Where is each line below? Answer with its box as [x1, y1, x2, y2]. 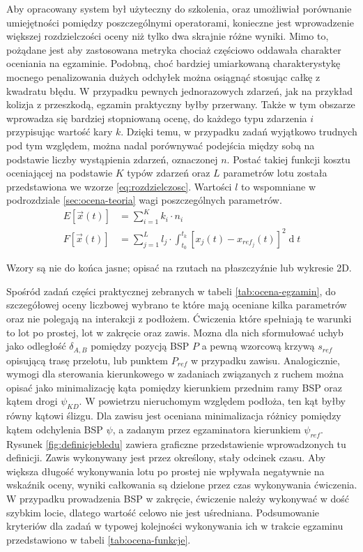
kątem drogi [6, 394, 58, 408]
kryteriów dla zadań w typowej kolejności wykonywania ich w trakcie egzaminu [6, 519, 343, 533]
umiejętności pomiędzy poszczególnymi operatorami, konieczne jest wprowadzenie [6, 15, 354, 29]
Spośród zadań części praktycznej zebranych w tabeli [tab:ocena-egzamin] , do [6, 283, 336, 298]
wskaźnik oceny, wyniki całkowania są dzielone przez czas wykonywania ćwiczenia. [6, 477, 357, 492]
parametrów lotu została [223, 165, 327, 180]
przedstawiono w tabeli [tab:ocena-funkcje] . [6, 532, 191, 546]
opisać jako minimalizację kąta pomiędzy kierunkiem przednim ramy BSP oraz [6, 380, 343, 394]
